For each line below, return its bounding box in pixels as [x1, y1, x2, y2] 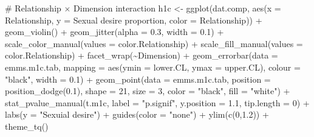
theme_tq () [5, 119, 49, 132]
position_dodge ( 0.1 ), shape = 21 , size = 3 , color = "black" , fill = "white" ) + [5, 84, 290, 97]
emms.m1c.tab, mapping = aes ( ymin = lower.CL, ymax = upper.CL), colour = [5, 60, 301, 73]
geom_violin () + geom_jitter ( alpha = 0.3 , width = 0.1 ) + [5, 25, 224, 38]
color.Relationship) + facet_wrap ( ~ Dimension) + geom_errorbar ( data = [5, 49, 278, 62]
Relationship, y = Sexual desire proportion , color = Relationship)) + [5, 13, 262, 26]
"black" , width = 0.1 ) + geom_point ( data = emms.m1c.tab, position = [5, 72, 271, 85]
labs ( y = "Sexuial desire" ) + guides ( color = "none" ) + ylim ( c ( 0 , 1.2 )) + [5, 108, 269, 121]
